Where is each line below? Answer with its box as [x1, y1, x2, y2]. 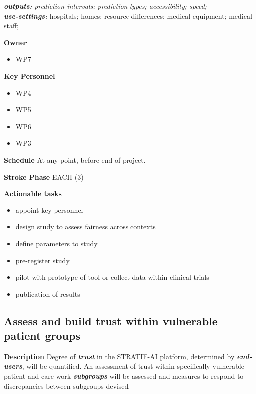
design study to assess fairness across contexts [15, 221, 156, 232]
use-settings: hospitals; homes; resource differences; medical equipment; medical [4, 10, 252, 21]
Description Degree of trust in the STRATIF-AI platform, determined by [4, 351, 235, 361]
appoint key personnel [15, 204, 83, 215]
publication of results [15, 288, 80, 299]
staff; [4, 20, 19, 31]
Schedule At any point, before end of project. [4, 154, 146, 165]
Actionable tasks [4, 188, 62, 198]
